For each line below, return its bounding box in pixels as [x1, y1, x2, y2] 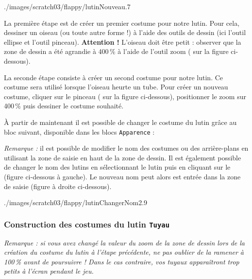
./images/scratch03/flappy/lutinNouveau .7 [4, 1, 131, 11]
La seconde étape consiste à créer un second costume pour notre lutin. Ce [4, 72, 223, 82]
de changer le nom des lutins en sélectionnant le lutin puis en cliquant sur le [4, 162, 231, 172]
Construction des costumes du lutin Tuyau [4, 218, 170, 230]
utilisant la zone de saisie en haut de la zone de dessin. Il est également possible [4, 152, 241, 162]
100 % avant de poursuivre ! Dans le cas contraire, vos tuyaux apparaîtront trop [4, 256, 239, 266]
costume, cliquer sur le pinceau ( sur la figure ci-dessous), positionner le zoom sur [4, 91, 246, 101]
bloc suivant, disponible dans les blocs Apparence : [4, 126, 155, 137]
